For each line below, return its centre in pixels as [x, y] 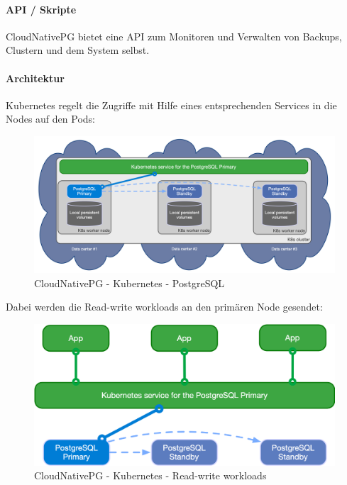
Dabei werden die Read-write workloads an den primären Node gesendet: [164, 307]
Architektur [35, 78]
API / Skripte [41, 9]
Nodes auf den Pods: [50, 119]
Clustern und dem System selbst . [78, 50]
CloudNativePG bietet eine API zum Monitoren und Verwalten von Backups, [174, 36]
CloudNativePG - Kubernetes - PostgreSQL [130, 283]
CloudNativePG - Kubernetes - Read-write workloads [150, 475]
